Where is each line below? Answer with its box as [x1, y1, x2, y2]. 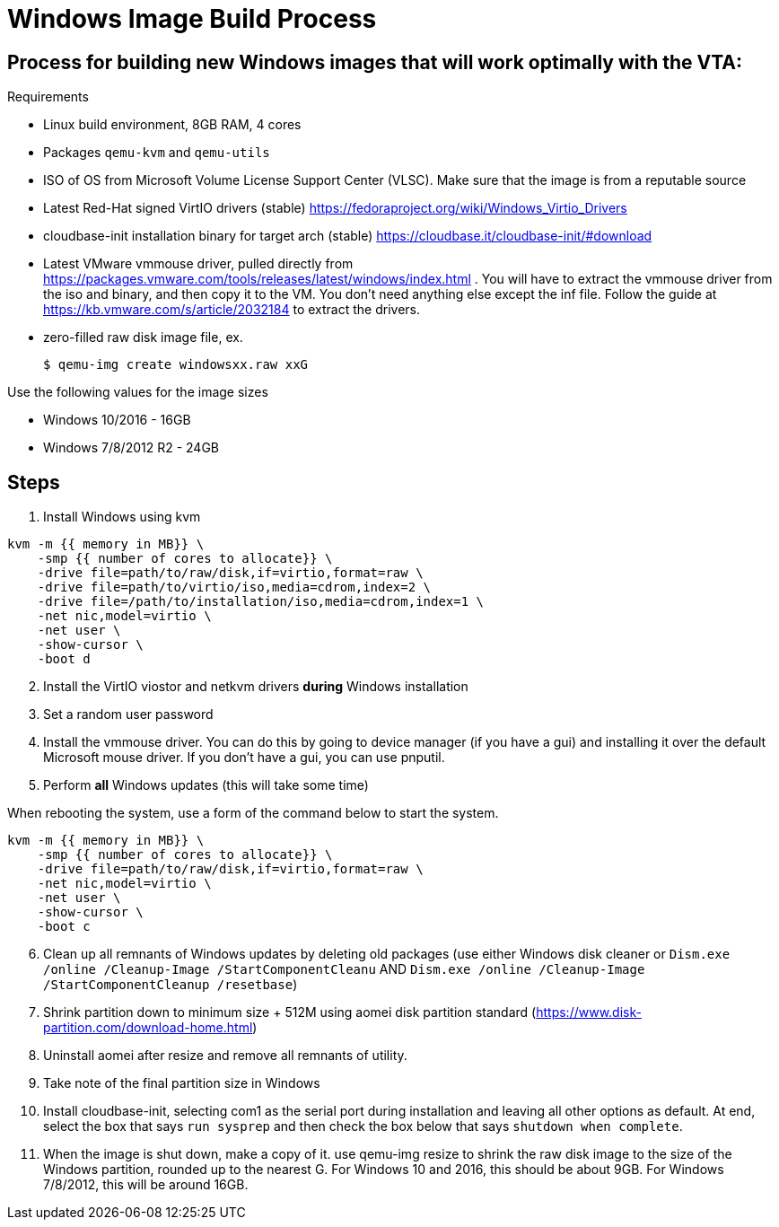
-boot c [37, 919, 91, 934]
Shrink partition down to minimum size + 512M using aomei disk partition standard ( [43, 1004, 537, 1021]
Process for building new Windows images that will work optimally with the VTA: [7, 50, 743, 74]
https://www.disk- [536, 1004, 642, 1021]
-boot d [37, 652, 91, 667]
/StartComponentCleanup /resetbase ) [43, 977, 298, 993]
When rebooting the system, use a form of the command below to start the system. [7, 805, 499, 821]
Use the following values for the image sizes [7, 384, 268, 400]
